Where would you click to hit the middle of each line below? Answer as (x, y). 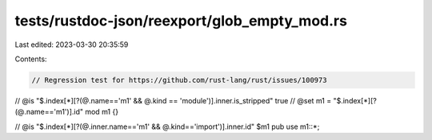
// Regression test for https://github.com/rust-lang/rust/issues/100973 (179, 80)
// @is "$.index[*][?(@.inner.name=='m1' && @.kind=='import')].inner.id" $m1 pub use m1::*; (167, 126)
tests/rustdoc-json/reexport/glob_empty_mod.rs (181, 21)
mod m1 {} (102, 112)
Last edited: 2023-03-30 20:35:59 (72, 45)
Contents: (31, 59)
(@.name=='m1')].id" (49, 112)
